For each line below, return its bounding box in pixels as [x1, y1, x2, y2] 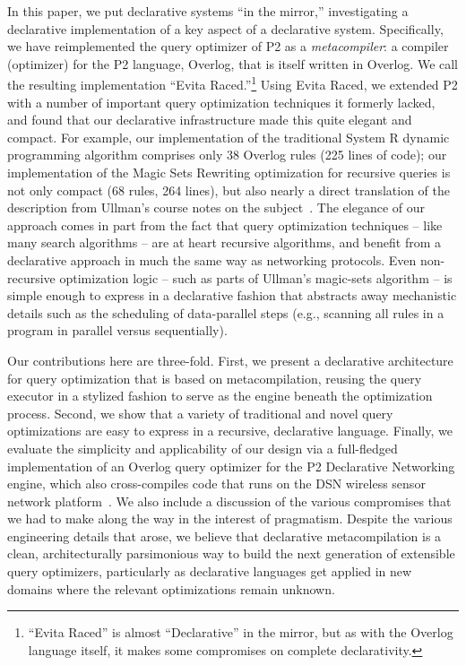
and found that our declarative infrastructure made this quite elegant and [7, 110, 412, 129]
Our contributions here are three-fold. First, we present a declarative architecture [7, 350, 453, 369]
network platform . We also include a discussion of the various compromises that [7, 491, 452, 510]
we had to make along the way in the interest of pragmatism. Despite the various [7, 509, 453, 528]
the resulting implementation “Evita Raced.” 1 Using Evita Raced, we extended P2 [7, 73, 458, 94]
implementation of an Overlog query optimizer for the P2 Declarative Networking [7, 456, 455, 475]
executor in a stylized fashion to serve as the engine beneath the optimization [7, 386, 433, 405]
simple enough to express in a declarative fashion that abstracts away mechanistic [7, 286, 457, 305]
